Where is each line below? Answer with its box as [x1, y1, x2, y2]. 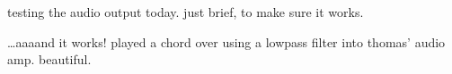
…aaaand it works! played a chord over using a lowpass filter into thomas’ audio [7, 32, 446, 51]
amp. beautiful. [7, 50, 92, 69]
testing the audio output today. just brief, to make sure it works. [7, 3, 364, 21]
